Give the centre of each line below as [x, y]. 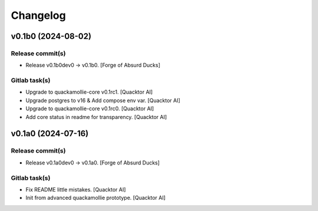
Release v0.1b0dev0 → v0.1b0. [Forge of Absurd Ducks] [93, 65]
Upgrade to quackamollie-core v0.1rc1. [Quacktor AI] [89, 92]
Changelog [38, 15]
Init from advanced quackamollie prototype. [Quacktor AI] [96, 198]
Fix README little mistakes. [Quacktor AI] [76, 189]
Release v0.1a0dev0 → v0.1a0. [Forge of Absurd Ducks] [93, 163]
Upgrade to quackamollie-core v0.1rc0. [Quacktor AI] [90, 108]
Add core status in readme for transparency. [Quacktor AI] [96, 117]
